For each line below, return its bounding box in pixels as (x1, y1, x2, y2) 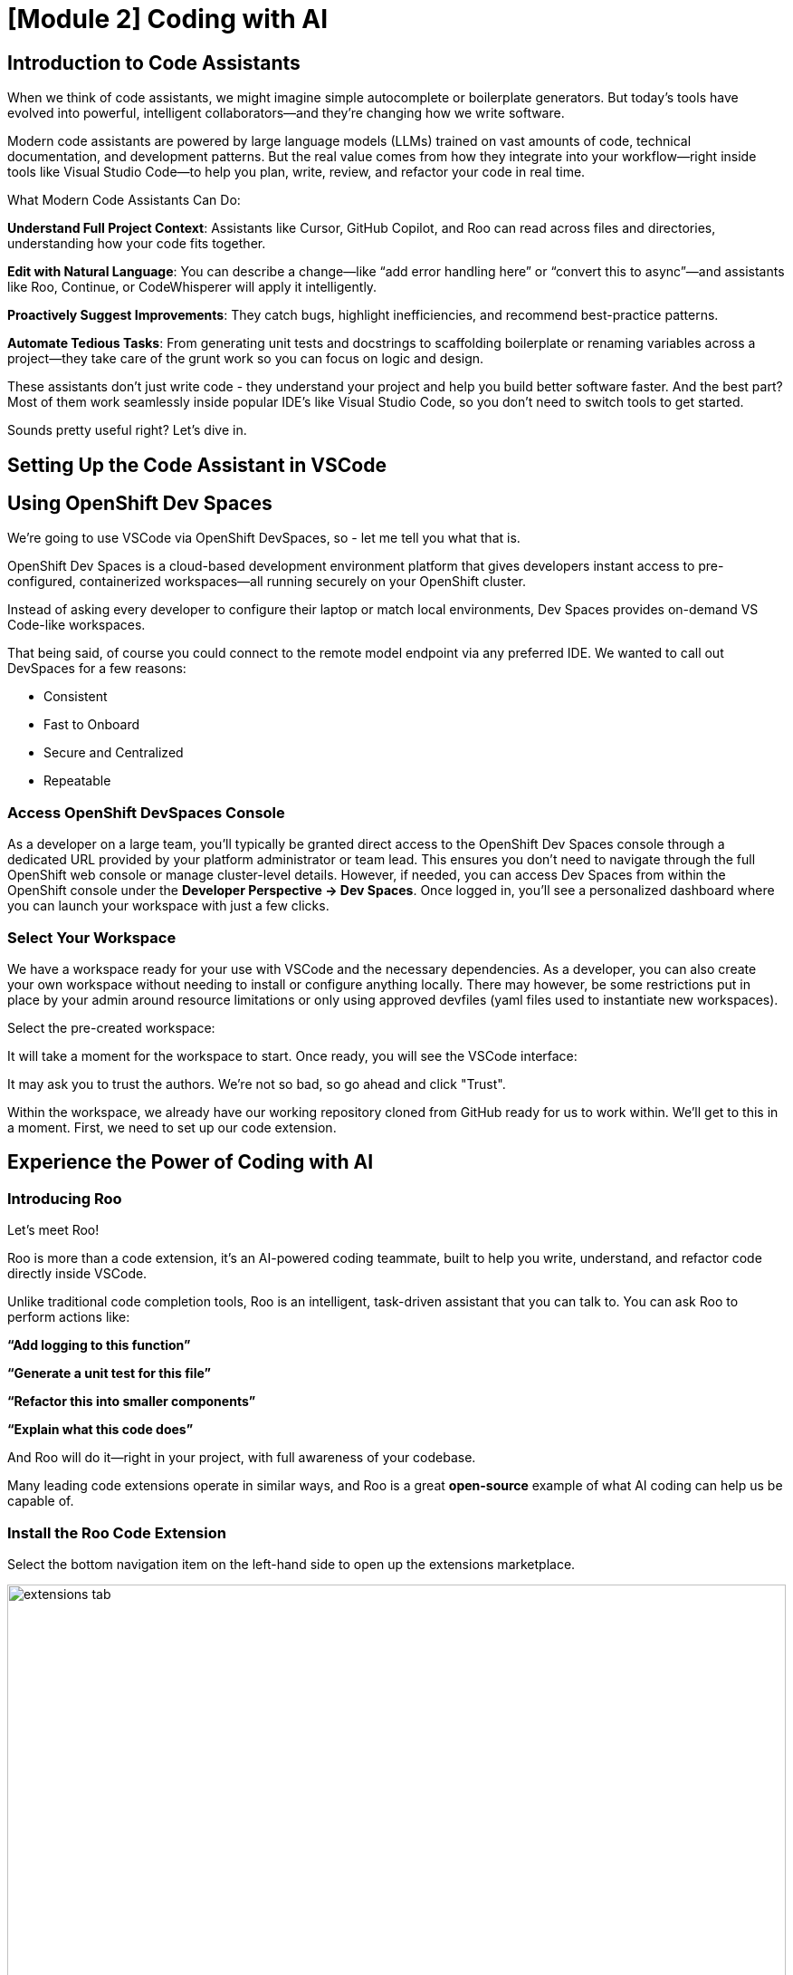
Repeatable (43, 773, 111, 789)
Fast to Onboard (43, 717, 140, 733)
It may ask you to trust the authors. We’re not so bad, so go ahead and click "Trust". (7, 1075, 506, 1092)
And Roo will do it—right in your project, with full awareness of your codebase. (7, 1450, 476, 1466)
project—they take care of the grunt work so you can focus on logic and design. (7, 351, 484, 367)
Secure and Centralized (43, 745, 184, 761)
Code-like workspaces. (7, 617, 146, 633)
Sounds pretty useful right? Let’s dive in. (7, 422, 247, 438)
